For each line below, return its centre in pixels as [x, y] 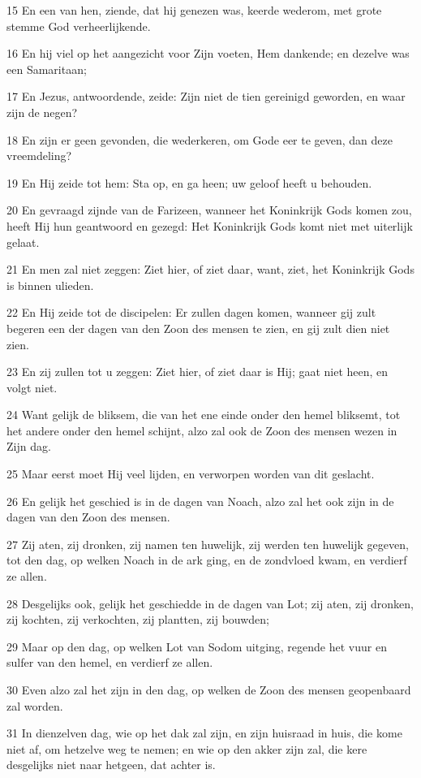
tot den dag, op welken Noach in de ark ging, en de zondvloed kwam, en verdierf [207, 560]
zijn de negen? [42, 112]
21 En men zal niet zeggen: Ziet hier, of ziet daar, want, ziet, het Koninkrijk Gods [210, 269]
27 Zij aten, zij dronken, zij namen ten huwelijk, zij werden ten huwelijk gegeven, [208, 544]
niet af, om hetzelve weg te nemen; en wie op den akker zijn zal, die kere [187, 748]
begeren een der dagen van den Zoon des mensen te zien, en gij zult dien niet [198, 328]
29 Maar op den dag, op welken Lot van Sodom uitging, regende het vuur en [197, 646]
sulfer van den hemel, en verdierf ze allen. [110, 662]
